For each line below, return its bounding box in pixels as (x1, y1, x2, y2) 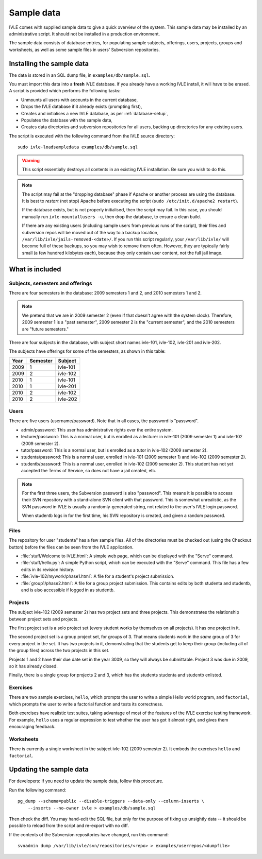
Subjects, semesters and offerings (9, 280, 92, 287)
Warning (22, 157, 40, 163)
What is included (9, 265, 62, 273)
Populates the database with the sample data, (21, 117, 113, 123)
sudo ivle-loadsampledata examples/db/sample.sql (17, 144, 138, 150)
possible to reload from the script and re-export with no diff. (9, 823, 129, 828)
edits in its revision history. (21, 567, 75, 572)
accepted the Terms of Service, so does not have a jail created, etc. (21, 468, 157, 474)
